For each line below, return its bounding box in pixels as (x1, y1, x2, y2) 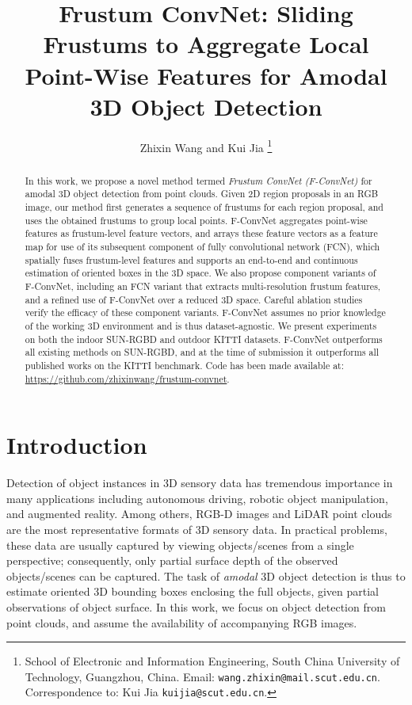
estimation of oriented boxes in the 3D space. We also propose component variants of (25, 266, 376, 280)
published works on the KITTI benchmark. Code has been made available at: (25, 358, 345, 372)
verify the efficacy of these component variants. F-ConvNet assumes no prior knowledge (25, 306, 386, 319)
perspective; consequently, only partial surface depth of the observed (6, 552, 338, 569)
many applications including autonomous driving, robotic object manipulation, (6, 490, 388, 506)
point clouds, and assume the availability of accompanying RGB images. (6, 614, 357, 631)
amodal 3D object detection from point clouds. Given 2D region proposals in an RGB (25, 187, 379, 200)
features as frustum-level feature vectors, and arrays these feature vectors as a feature (25, 227, 378, 240)
